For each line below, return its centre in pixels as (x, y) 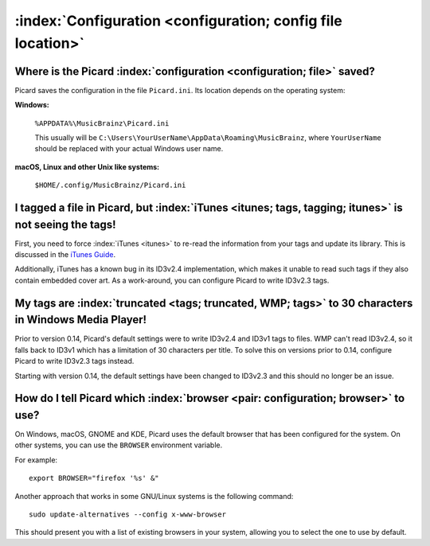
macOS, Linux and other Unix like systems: (87, 166)
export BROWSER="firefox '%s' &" (94, 478)
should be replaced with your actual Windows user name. (129, 149)
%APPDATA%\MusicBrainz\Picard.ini (102, 123)
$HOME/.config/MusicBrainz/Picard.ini (110, 185)
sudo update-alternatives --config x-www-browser (128, 515)
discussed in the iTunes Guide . (65, 255)
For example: (36, 460)
